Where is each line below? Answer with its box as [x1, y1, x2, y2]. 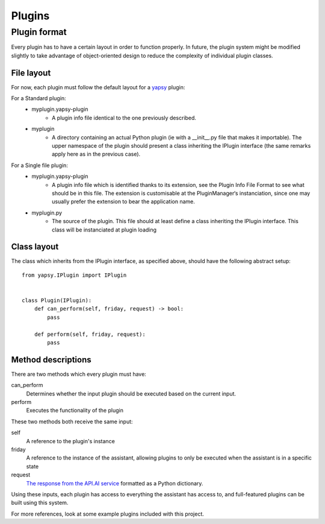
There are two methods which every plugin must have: [11, 370, 147, 377]
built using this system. [11, 499, 69, 507]
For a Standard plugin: [11, 95, 66, 102]
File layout [11, 68, 51, 78]
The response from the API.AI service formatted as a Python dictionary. [26, 479, 203, 487]
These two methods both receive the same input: [11, 418, 133, 425]
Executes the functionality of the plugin [26, 407, 123, 414]
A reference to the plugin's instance [26, 437, 116, 444]
